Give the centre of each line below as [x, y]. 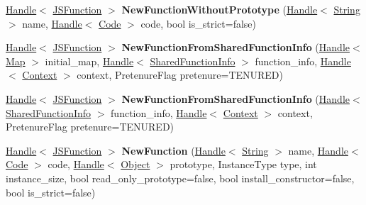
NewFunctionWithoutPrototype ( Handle [220, 9]
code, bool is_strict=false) [198, 23]
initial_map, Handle [89, 61]
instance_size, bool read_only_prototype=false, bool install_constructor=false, [180, 178]
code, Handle [76, 164]
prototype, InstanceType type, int [243, 164]
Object [135, 164]
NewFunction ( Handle [173, 150]
